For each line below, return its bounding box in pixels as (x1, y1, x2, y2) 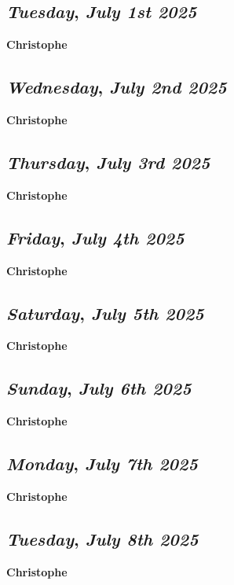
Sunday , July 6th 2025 (6, 376, 192, 400)
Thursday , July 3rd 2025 (6, 149, 210, 174)
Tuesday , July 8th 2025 (6, 526, 199, 550)
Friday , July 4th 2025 (6, 225, 185, 249)
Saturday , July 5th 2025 (6, 300, 204, 325)
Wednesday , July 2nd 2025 (6, 75, 227, 99)
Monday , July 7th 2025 (6, 451, 198, 476)
